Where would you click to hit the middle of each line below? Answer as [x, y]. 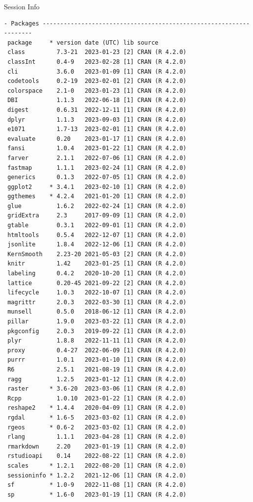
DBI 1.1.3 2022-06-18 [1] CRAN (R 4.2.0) [97, 100]
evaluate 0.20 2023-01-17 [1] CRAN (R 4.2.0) [97, 139]
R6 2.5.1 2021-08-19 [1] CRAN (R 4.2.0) [97, 369]
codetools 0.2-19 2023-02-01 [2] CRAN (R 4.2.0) [97, 81]
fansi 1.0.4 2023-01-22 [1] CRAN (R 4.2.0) [97, 148]
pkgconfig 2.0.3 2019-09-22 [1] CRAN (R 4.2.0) [97, 331]
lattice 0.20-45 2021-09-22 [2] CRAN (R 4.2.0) [97, 283]
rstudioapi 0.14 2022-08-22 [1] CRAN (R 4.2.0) [97, 456]
